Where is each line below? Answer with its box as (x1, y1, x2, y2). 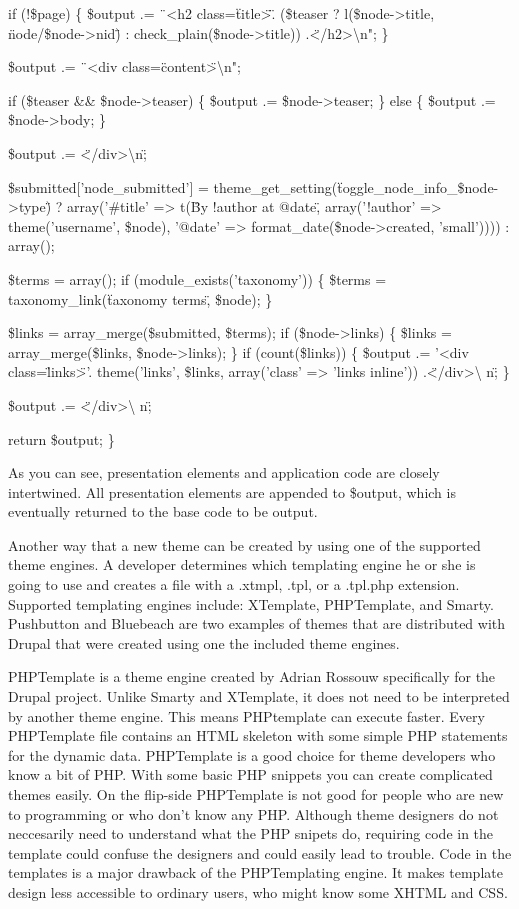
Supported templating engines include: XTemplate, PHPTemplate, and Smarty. (8, 593, 494, 614)
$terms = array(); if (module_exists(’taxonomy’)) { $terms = (8, 268, 387, 289)
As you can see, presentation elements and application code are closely (8, 462, 440, 483)
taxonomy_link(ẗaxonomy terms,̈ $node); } (8, 288, 273, 309)
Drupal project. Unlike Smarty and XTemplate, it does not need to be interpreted (8, 686, 510, 707)
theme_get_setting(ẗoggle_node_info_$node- (213, 176, 499, 197)
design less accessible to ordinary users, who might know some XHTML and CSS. (8, 881, 508, 902)
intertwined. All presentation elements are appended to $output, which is (8, 481, 456, 502)
